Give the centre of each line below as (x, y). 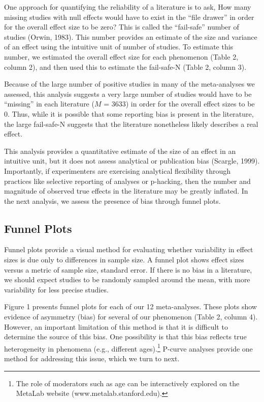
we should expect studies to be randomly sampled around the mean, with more (127, 279)
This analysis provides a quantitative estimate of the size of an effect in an (120, 151)
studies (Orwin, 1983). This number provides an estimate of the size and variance (131, 36)
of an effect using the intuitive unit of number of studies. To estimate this (119, 47)
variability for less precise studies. (56, 289)
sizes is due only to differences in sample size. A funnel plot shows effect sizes (124, 260)
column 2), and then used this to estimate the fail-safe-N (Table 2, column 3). (125, 66)
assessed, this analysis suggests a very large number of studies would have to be (128, 93)
